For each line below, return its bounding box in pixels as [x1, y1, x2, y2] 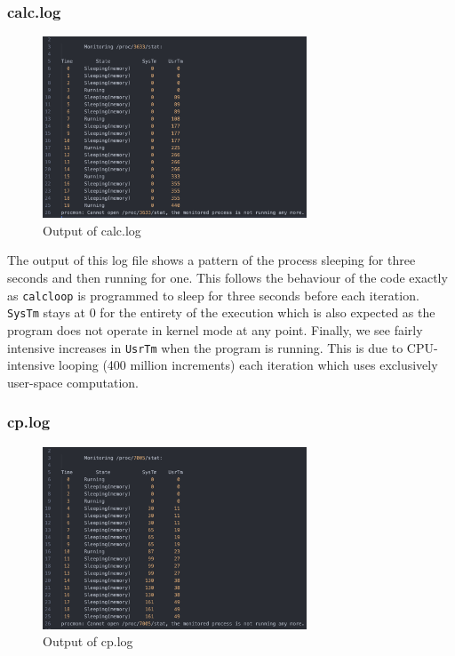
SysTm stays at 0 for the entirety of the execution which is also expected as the [7, 303, 435, 322]
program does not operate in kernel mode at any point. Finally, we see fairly [7, 320, 423, 339]
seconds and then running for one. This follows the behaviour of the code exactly [7, 268, 448, 287]
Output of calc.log [43, 220, 141, 239]
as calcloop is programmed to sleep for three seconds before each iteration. [7, 285, 419, 304]
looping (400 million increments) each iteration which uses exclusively [59, 356, 438, 374]
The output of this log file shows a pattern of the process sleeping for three [7, 251, 416, 269]
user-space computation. [7, 372, 139, 391]
